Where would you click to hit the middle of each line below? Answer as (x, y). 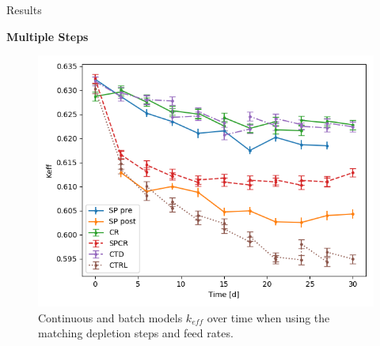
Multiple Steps (47, 36)
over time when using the (268, 317)
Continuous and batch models (110, 317)
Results (24, 9)
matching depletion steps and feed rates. (136, 333)
